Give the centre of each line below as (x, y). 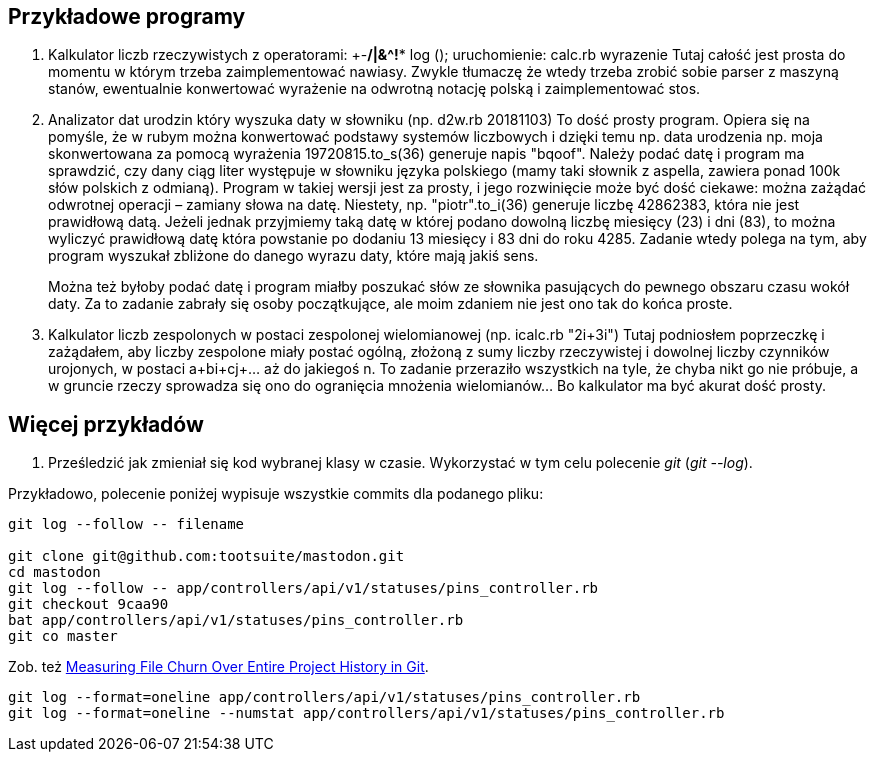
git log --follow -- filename (126, 524)
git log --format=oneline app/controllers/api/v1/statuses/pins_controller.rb (324, 697)
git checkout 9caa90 (88, 604)
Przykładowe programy (127, 16)
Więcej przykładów (106, 424)
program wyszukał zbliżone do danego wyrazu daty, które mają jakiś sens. (293, 256)
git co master (63, 636)
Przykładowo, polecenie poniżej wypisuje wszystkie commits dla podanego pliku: (276, 494)
